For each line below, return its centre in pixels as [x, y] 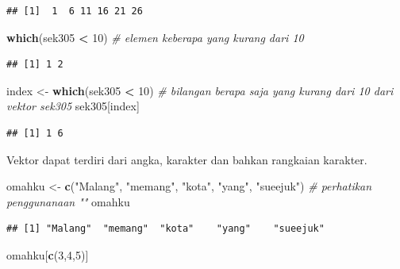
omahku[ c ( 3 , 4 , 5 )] [48, 254]
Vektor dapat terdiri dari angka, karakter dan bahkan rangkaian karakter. [187, 159]
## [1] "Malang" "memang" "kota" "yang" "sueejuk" [165, 229]
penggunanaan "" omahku [68, 201]
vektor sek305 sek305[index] [73, 106]
